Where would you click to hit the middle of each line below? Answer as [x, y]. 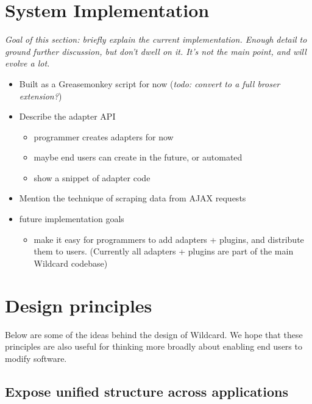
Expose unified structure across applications [147, 391]
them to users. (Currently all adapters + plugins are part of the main [164, 251]
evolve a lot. [27, 63]
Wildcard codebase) [71, 263]
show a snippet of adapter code [92, 177]
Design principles [79, 305]
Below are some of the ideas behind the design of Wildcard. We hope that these [154, 334]
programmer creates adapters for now [104, 136]
